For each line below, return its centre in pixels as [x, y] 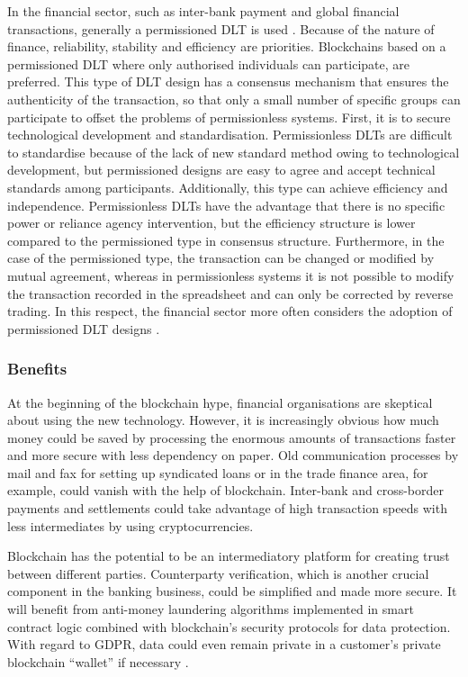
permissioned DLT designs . [84, 328]
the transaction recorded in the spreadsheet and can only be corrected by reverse [230, 293]
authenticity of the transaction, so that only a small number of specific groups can [234, 99]
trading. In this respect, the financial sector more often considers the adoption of [230, 311]
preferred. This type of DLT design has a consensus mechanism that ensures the [228, 81]
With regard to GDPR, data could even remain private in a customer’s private [224, 644]
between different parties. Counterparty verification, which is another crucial [218, 573]
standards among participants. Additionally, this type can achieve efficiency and [228, 187]
